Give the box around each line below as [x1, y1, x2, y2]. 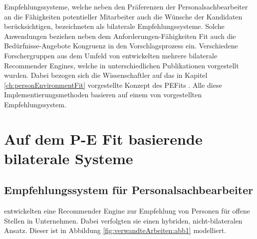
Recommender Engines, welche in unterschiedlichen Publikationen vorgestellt [4, 60, 239, 70]
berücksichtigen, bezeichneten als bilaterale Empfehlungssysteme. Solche [4, 21, 225, 31]
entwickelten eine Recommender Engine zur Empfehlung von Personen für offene [4, 206, 250, 216]
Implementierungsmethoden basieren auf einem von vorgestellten [4, 89, 202, 100]
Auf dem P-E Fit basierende [4, 128, 203, 149]
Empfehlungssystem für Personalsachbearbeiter [4, 182, 254, 198]
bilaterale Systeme [4, 148, 133, 168]
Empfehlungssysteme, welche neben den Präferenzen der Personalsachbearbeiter [4, 1, 248, 11]
